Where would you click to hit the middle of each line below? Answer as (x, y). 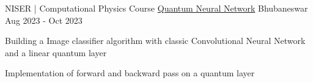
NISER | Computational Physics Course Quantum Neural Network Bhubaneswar (156, 8)
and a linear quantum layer (56, 52)
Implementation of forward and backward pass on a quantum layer (130, 73)
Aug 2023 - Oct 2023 (44, 20)
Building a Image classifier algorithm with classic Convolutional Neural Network (155, 41)
